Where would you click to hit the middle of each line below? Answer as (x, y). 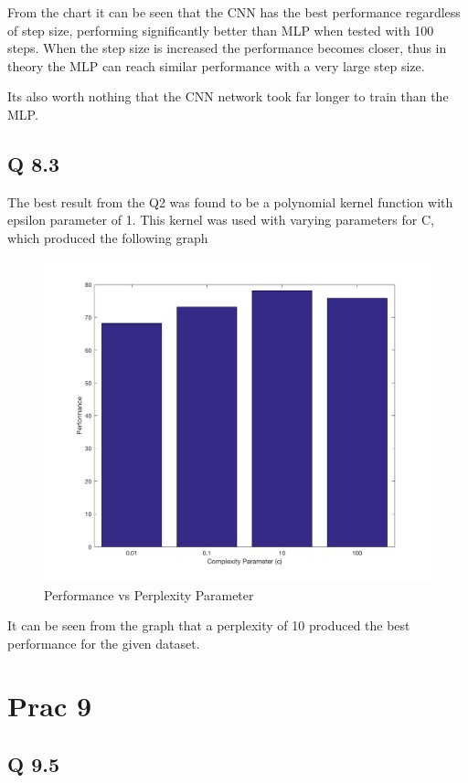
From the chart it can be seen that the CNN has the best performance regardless (234, 12)
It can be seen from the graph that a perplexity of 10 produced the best (209, 625)
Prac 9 (50, 706)
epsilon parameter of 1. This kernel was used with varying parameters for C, (221, 220)
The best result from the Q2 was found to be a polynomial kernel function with (230, 201)
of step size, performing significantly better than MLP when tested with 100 (221, 30)
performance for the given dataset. (104, 643)
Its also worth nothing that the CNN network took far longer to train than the (228, 96)
